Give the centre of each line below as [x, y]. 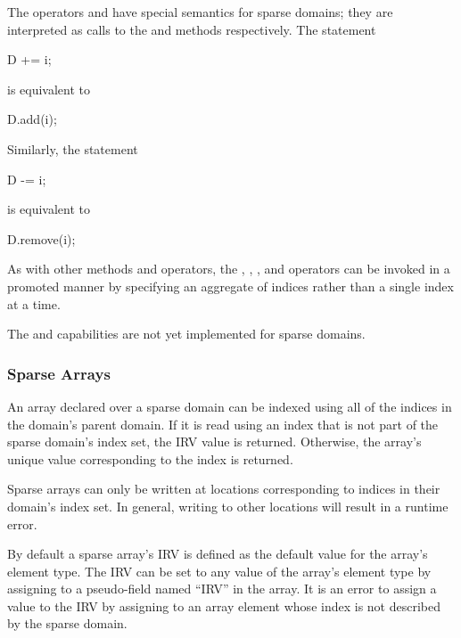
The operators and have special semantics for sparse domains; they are [200, 12]
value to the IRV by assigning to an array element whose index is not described [224, 605]
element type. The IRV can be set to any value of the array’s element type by [219, 571]
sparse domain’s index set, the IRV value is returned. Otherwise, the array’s [214, 442]
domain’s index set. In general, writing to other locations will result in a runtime [228, 506]
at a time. [34, 303]
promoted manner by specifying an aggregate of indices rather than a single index [230, 286]
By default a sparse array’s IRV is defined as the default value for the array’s [218, 554]
